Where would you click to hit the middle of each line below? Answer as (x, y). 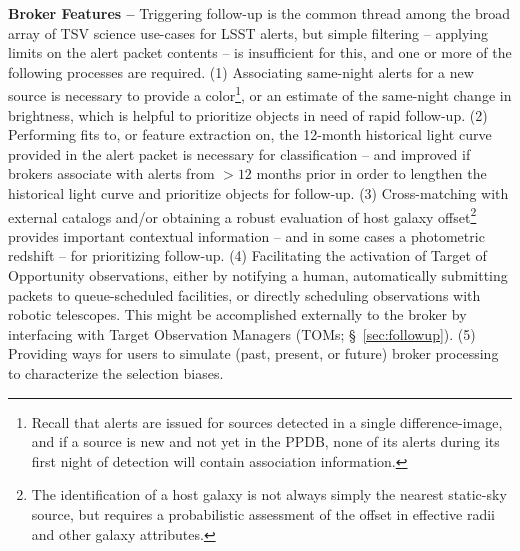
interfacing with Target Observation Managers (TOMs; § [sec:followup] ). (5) (242, 333)
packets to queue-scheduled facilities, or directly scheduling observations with (244, 294)
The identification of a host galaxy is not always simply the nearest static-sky (269, 494)
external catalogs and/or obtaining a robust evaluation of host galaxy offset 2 (242, 215)
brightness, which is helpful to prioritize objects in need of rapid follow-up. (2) (248, 114)
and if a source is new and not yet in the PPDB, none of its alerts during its (265, 441)
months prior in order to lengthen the (371, 173)
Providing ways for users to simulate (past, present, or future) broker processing (253, 353)
